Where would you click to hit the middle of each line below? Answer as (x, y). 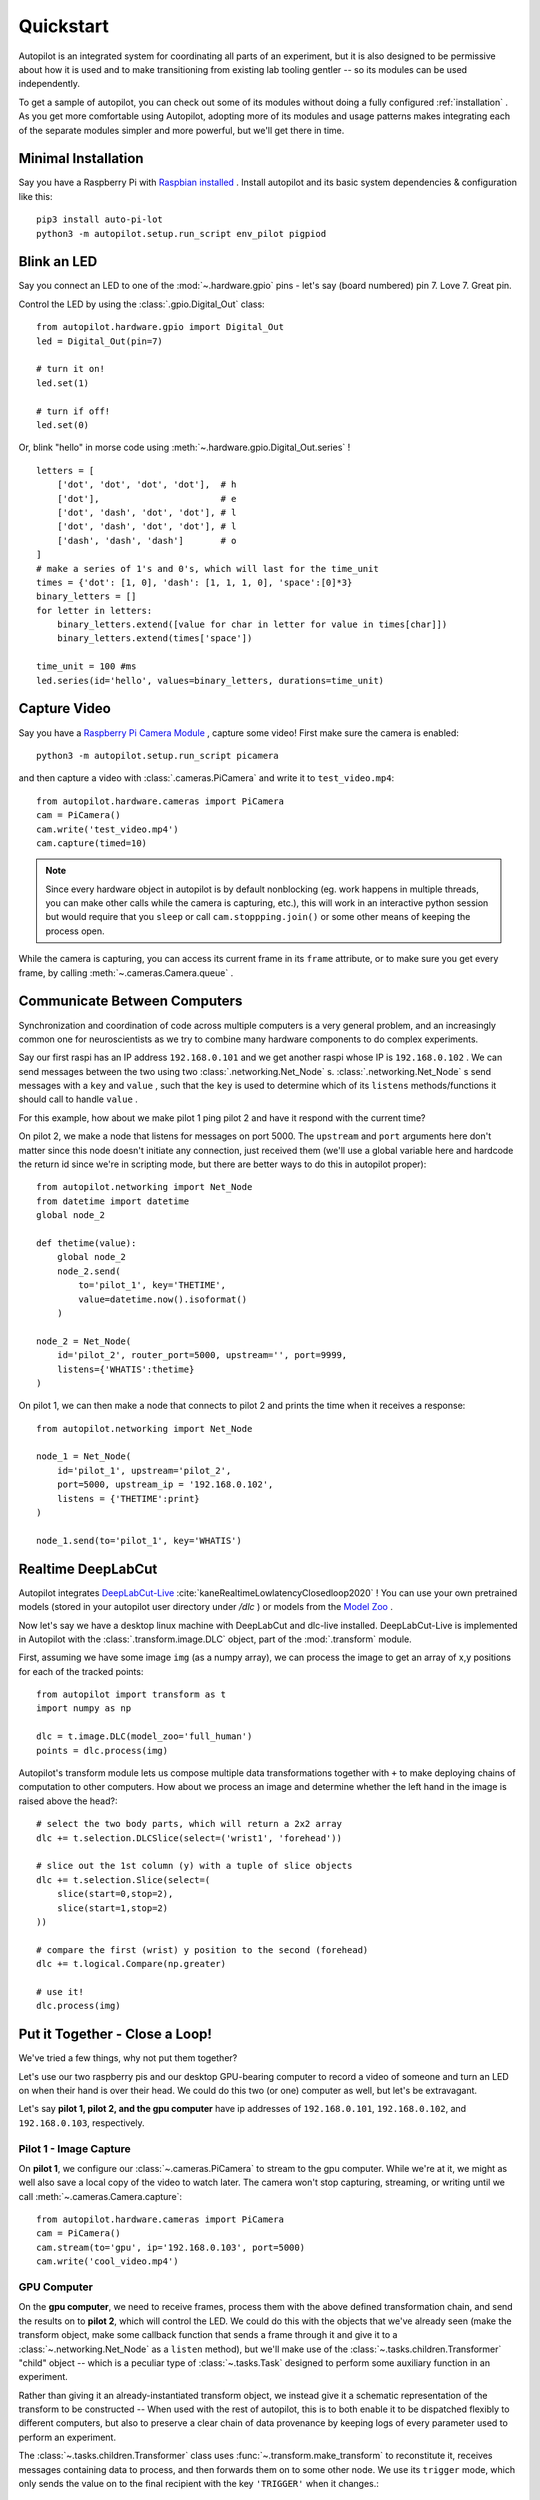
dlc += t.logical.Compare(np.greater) (131, 1964)
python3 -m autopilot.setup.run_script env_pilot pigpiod (181, 233)
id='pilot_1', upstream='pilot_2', (144, 1470)
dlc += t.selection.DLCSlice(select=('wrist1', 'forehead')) (189, 1838)
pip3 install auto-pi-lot (100, 219)
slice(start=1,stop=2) (112, 1908)
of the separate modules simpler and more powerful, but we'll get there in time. (181, 130)
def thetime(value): (86, 1243)
